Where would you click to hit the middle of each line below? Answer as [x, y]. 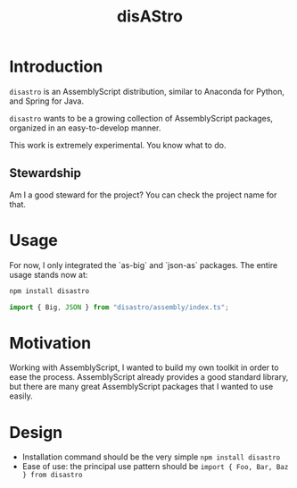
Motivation [50, 343]
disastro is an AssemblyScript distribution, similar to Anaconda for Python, [147, 91]
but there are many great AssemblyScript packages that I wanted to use [141, 387]
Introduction [56, 67]
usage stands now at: [49, 274]
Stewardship [45, 173]
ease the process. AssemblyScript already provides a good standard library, [149, 377]
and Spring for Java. [47, 101]
